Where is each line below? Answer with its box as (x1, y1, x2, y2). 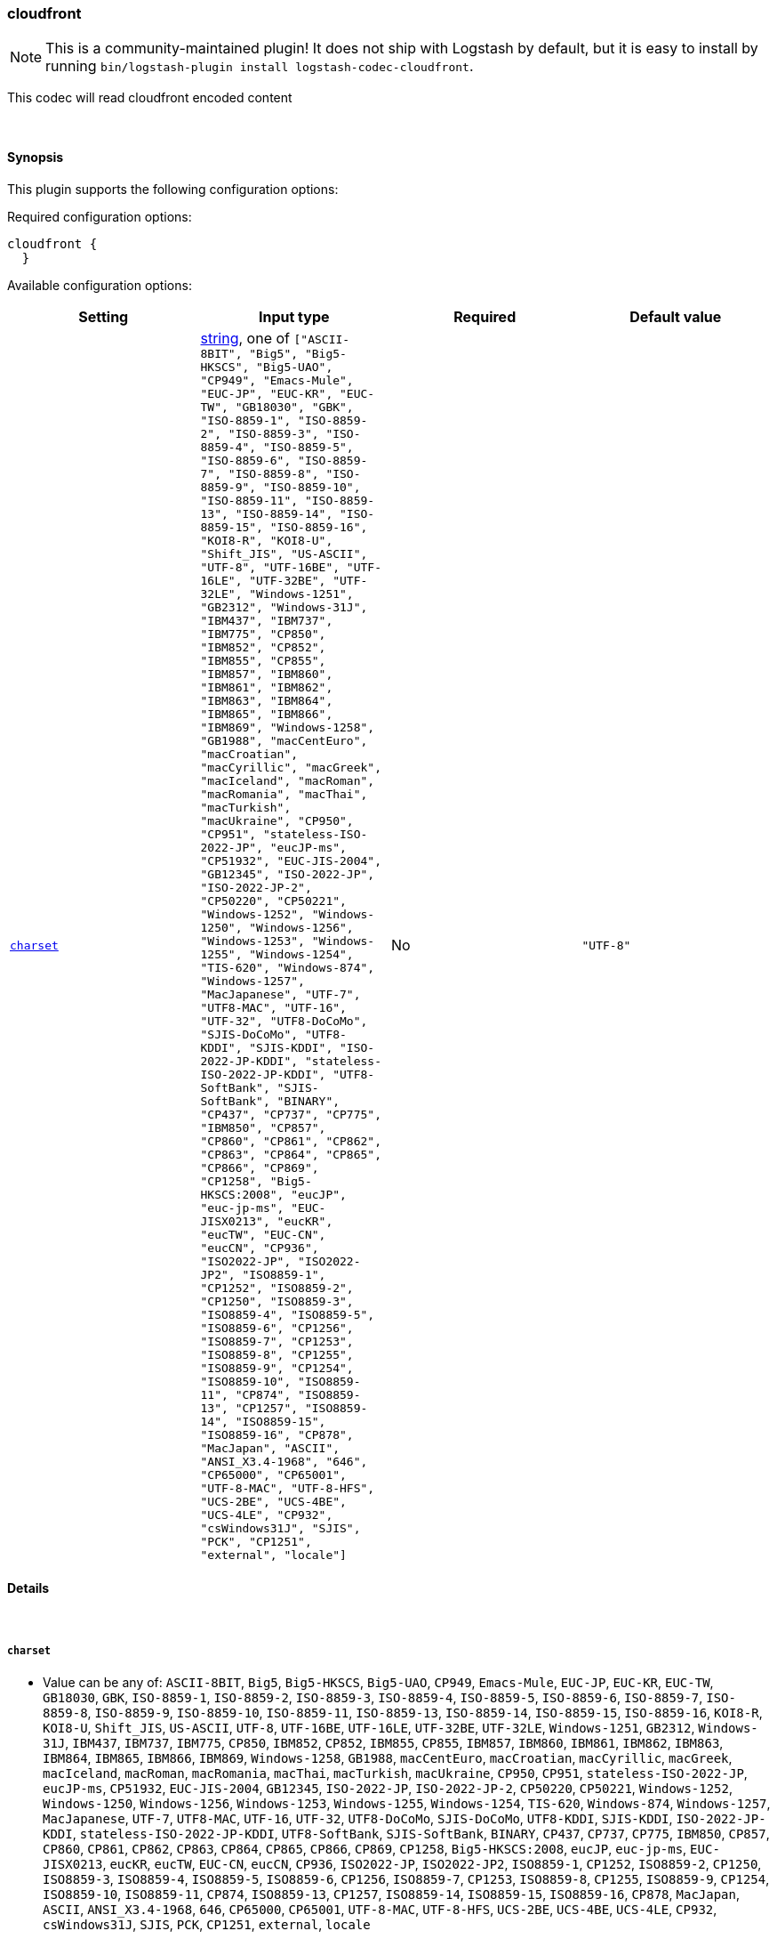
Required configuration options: (7, 208, 192, 224)
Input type (258, 307, 330, 326)
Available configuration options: (7, 277, 192, 293)
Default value (629, 307, 722, 326)
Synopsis (7, 149, 64, 165)
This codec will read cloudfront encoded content (7, 90, 292, 106)
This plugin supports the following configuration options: (7, 181, 339, 197)
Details (7, 1580, 50, 1596)
